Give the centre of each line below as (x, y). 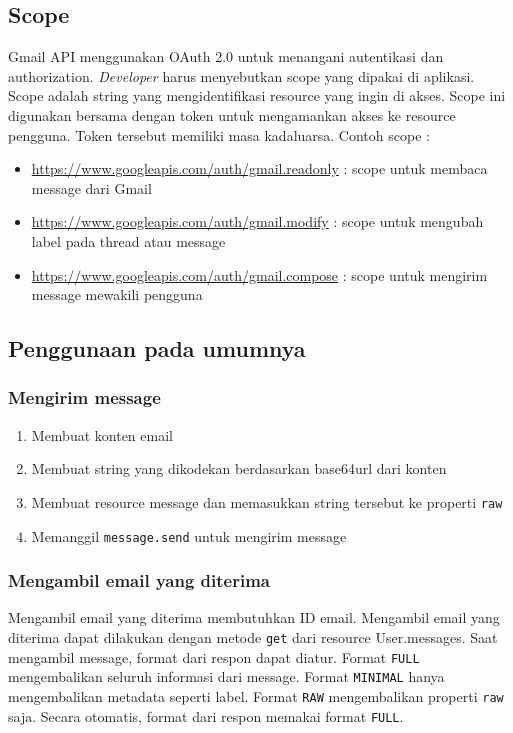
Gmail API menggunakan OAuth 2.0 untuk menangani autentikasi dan (226, 56)
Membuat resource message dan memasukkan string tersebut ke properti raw (267, 501)
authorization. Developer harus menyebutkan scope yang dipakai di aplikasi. (241, 75)
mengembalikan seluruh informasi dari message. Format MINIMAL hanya (226, 676)
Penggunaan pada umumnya (157, 348)
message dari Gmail (91, 187)
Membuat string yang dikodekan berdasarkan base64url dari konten (239, 468)
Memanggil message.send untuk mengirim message (189, 535)
